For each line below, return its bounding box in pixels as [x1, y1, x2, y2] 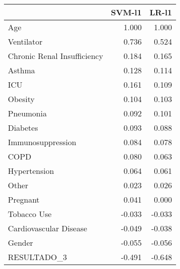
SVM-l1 [111, 6, 142, 18]
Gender [8, 237, 33, 248]
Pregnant [8, 194, 40, 205]
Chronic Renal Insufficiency [8, 50, 103, 61]
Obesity [8, 93, 35, 105]
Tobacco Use [8, 208, 52, 219]
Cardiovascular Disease [8, 222, 88, 234]
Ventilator [8, 36, 43, 47]
